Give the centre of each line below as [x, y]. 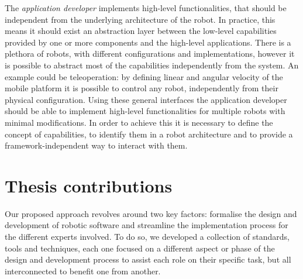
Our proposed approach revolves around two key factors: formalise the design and [151, 213]
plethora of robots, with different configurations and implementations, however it [150, 54]
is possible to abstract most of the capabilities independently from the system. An [152, 65]
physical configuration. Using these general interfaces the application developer [146, 99]
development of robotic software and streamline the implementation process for [147, 225]
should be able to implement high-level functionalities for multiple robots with [145, 111]
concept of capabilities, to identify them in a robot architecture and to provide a [149, 134]
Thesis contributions [89, 185]
